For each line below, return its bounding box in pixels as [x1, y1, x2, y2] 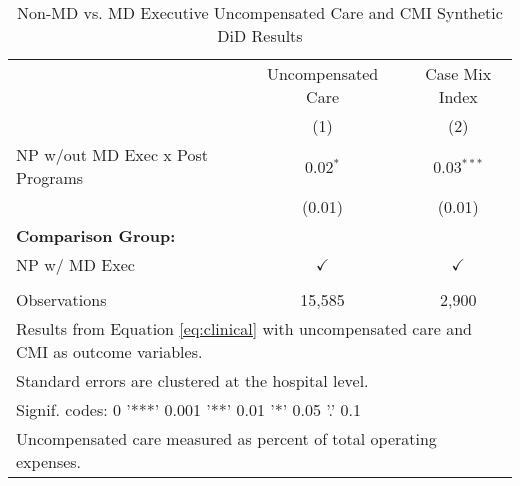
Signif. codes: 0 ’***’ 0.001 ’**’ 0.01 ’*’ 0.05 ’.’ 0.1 [16, 398, 361, 421]
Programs [16, 166, 84, 189]
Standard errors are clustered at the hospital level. [16, 369, 369, 392]
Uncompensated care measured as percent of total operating [16, 427, 437, 450]
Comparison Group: [16, 224, 176, 247]
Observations [16, 288, 107, 311]
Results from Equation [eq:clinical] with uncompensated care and [16, 317, 472, 340]
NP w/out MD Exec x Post [16, 143, 209, 166]
